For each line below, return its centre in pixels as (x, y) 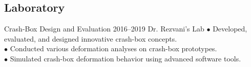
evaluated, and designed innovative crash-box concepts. (91, 38)
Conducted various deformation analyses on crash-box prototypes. (113, 48)
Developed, (230, 29)
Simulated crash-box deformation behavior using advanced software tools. (126, 58)
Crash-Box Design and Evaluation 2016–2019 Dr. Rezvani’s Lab (104, 29)
